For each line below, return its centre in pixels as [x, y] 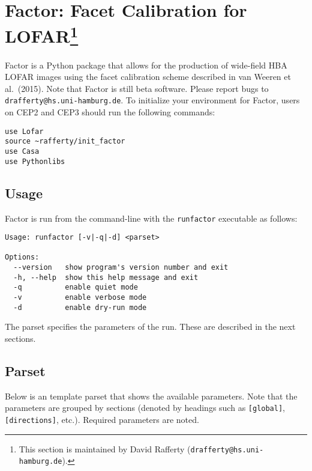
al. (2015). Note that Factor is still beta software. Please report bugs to [137, 88]
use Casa [22, 151]
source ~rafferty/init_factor [65, 141]
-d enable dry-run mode [80, 307]
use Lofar [24, 131]
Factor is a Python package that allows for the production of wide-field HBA [146, 65]
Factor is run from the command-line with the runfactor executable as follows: [151, 218]
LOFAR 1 [42, 35]
